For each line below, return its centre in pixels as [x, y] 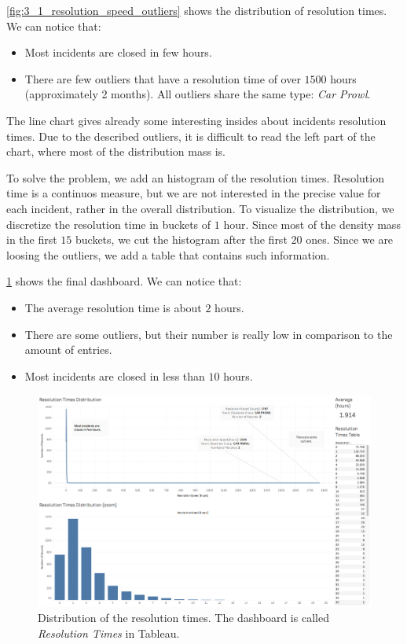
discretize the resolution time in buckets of [109, 224]
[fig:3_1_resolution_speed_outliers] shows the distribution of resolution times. [197, 10]
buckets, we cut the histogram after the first [181, 239]
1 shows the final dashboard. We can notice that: [124, 281]
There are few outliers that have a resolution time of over [163, 78]
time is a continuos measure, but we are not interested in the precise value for [194, 193]
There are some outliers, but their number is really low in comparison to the [209, 334]
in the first [32, 239]
